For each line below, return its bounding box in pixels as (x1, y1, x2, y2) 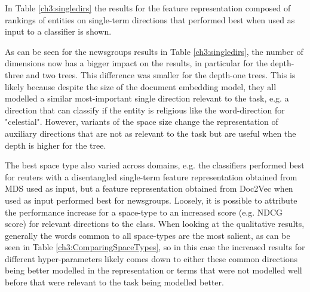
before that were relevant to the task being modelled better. (5, 276, 224, 288)
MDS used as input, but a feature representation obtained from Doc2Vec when (5, 182, 293, 195)
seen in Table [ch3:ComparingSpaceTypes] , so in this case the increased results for (5, 241, 305, 253)
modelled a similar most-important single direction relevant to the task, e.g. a (5, 92, 289, 104)
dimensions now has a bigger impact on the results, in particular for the (5, 57, 268, 69)
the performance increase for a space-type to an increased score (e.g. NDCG (5, 205, 283, 218)
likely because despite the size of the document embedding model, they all (5, 80, 277, 93)
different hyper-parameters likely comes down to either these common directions (5, 252, 298, 265)
